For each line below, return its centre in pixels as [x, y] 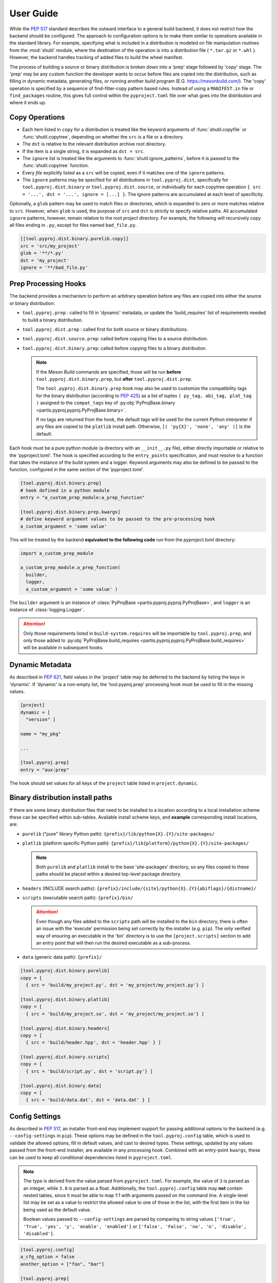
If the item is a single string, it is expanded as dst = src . [83, 151]
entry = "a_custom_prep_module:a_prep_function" [83, 498]
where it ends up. [28, 103]
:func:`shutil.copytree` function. [56, 166]
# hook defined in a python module [65, 490]
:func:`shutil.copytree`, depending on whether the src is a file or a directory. [103, 137]
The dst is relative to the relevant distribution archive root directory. [94, 144]
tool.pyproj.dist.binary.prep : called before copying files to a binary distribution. [115, 348]
